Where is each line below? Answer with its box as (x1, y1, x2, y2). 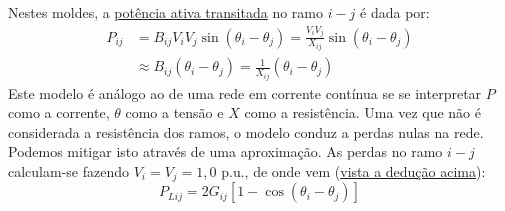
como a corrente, (8, 102, 110, 123)
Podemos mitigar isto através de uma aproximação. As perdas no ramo (8, 141, 443, 162)
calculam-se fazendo (8, 160, 130, 181)
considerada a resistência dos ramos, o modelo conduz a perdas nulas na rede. (8, 121, 484, 142)
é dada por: (360, 2, 430, 22)
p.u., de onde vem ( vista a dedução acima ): (221, 160, 486, 181)
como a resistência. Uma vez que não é (244, 102, 481, 123)
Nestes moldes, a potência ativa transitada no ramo (8, 2, 323, 22)
